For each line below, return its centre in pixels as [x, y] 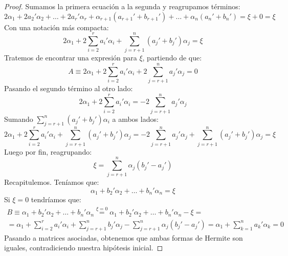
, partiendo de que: [172, 58]
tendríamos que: [56, 199]
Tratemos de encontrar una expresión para [71, 58]
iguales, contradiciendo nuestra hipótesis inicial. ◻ [84, 248]
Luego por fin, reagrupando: [48, 151]
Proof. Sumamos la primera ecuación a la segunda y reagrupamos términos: [122, 6]
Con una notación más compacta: [57, 27]
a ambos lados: [135, 119]
